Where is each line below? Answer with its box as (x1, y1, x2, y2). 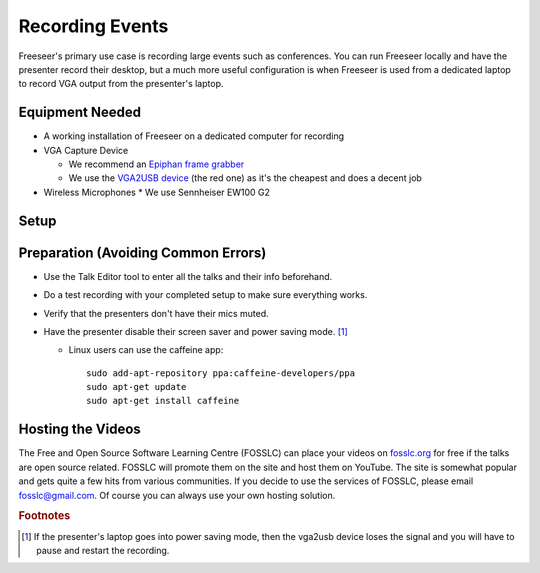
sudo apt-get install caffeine (86, 395, 240, 407)
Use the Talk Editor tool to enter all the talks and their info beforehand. (43, 270, 333, 282)
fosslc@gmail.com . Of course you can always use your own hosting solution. (18, 489, 336, 501)
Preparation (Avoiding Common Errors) (18, 244, 267, 261)
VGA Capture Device (43, 144, 129, 156)
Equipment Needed (18, 104, 142, 121)
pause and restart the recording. (36, 544, 170, 556)
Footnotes (18, 509, 71, 523)
